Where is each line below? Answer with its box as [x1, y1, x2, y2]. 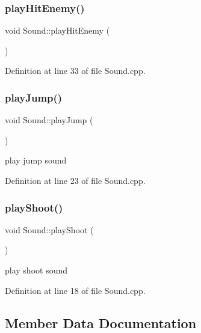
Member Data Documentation [5, 313, 197, 332]
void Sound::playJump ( [5, 114, 93, 126]
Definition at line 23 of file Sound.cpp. [5, 174, 146, 186]
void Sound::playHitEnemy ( [5, 24, 110, 37]
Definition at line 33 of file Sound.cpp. [5, 64, 146, 77]
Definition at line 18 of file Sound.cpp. [5, 284, 146, 296]
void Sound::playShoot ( [5, 223, 94, 236]
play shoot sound [5, 264, 68, 276]
